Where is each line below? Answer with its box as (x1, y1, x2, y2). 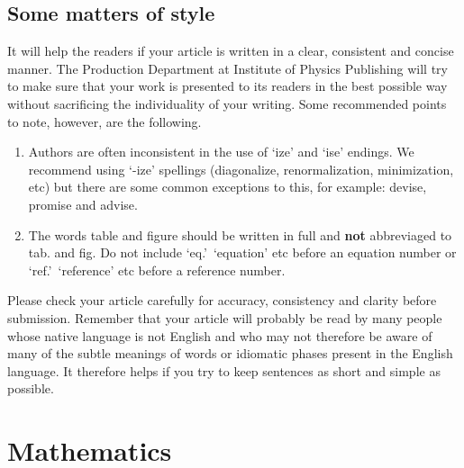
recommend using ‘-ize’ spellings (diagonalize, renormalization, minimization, (28, 159, 454, 178)
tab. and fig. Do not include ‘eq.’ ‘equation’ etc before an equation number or (28, 243, 457, 262)
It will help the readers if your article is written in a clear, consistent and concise (7, 41, 454, 60)
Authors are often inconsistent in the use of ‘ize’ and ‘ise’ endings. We (28, 142, 414, 161)
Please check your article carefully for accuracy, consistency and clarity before (7, 291, 437, 310)
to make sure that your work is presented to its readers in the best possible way (7, 76, 448, 95)
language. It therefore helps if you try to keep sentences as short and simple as (7, 361, 441, 380)
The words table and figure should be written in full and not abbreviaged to (28, 225, 452, 244)
